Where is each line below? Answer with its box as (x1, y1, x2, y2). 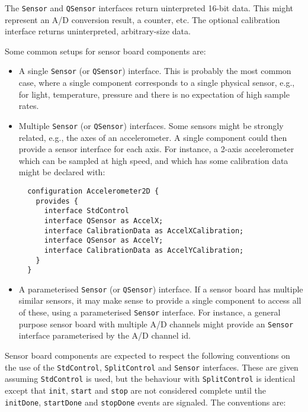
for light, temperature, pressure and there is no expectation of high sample (18, 88, 290, 100)
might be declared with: (18, 166, 105, 178)
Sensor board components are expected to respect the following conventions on (5, 349, 290, 361)
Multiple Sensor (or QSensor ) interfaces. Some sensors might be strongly (18, 119, 284, 131)
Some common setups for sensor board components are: (5, 44, 206, 57)
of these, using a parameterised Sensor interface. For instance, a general (18, 306, 281, 318)
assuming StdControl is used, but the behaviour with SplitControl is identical (5, 372, 296, 385)
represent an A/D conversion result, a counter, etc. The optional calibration (5, 13, 280, 25)
